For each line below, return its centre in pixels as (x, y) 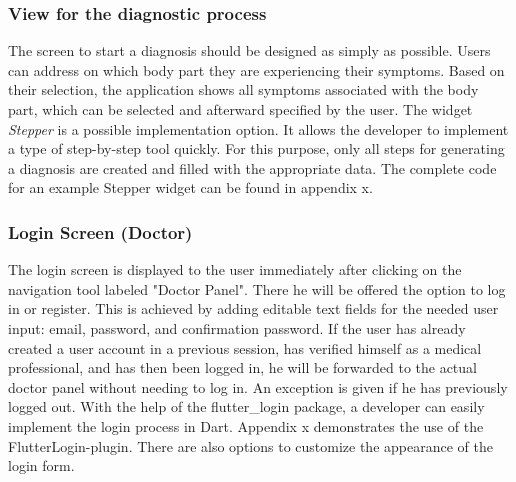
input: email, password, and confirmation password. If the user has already (237, 327)
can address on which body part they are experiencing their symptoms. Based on (256, 69)
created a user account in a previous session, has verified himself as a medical (245, 347)
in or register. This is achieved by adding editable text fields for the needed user (253, 308)
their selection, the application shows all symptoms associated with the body (243, 89)
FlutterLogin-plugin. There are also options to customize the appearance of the (250, 445)
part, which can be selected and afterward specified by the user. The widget (240, 109)
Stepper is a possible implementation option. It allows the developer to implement (258, 128)
